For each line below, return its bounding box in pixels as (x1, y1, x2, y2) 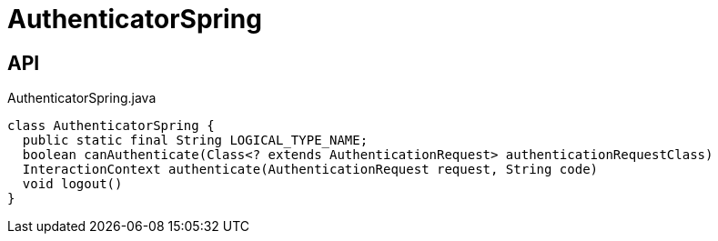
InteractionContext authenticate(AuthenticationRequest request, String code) (22, 162, 599, 177)
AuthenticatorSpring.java (7, 90, 157, 106)
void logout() (22, 176, 123, 192)
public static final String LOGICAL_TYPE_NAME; (22, 133, 369, 148)
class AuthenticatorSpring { (7, 118, 215, 134)
